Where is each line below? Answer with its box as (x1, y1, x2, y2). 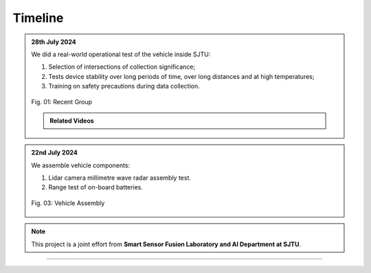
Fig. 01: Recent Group (31, 97, 93, 106)
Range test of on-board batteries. (48, 183, 144, 191)
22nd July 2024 (31, 148, 78, 157)
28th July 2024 (31, 38, 77, 46)
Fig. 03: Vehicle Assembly (31, 199, 105, 207)
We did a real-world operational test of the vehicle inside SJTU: (31, 50, 211, 58)
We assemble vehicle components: (31, 161, 131, 169)
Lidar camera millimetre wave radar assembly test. (48, 174, 192, 182)
